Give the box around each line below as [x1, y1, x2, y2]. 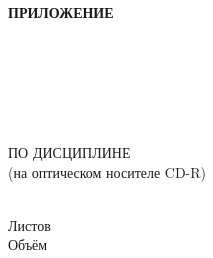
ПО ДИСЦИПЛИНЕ [8, 141, 131, 162]
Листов [8, 214, 51, 235]
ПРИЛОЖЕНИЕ [8, 2, 114, 22]
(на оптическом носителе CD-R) [8, 161, 207, 182]
